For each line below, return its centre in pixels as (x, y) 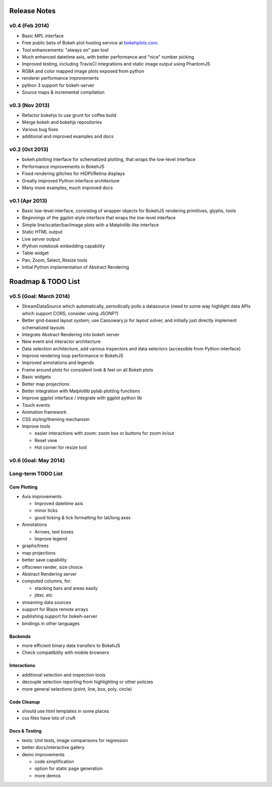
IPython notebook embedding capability (63, 246)
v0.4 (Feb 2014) (29, 26)
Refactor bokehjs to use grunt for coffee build (69, 115)
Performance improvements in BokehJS (63, 166)
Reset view (46, 440)
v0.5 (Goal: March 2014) (40, 296)
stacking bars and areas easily (66, 588)
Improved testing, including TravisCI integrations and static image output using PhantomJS (116, 64)
